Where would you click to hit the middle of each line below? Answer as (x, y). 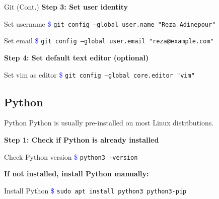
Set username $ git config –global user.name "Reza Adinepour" (110, 23)
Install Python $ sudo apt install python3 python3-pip (95, 190)
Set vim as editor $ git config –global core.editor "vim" (99, 74)
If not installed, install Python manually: (77, 174)
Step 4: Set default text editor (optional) (77, 57)
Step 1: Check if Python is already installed (82, 139)
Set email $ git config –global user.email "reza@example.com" (109, 41)
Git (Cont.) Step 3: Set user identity (66, 7)
